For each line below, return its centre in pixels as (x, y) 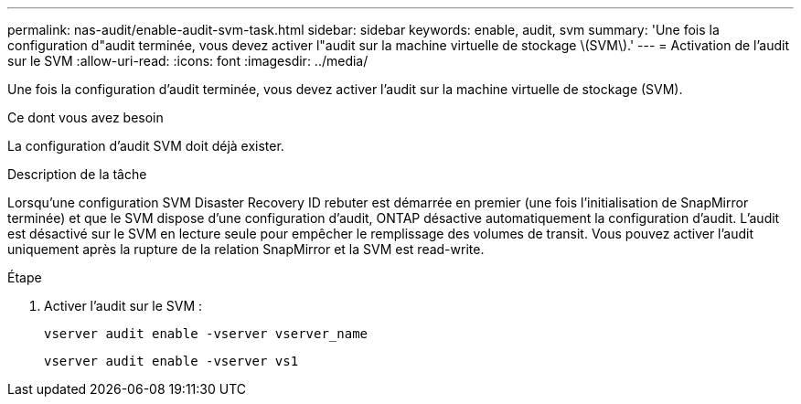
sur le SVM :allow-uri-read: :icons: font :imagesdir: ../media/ (188, 61)
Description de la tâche (77, 174)
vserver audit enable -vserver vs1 (171, 361)
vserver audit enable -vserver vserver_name (206, 334)
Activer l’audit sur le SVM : (123, 306)
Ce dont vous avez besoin (85, 117)
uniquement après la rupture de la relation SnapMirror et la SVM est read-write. (246, 249)
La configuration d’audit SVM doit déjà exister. (146, 146)
